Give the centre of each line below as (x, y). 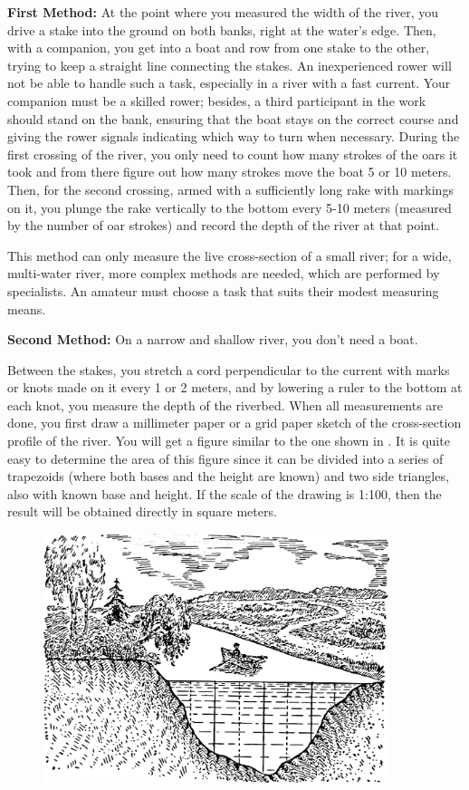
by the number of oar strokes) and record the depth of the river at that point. (223, 225)
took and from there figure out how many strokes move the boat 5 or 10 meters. (230, 172)
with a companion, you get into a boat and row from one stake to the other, (219, 48)
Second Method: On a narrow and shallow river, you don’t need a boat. (213, 339)
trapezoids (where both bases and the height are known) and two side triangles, (228, 476)
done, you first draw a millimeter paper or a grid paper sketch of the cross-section (234, 423)
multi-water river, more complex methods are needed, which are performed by (224, 273)
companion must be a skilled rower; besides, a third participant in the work (217, 100)
